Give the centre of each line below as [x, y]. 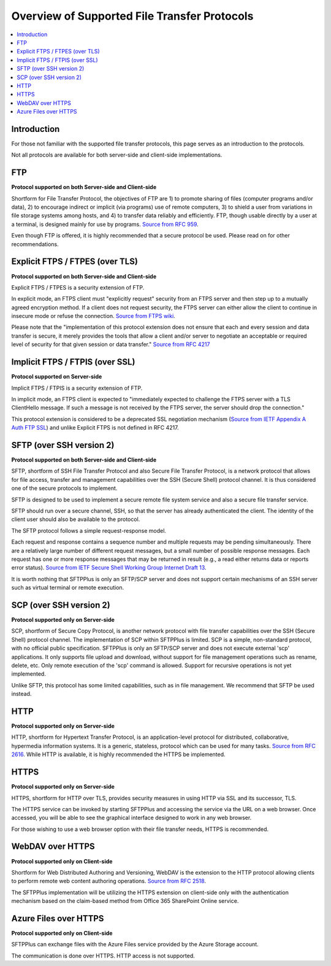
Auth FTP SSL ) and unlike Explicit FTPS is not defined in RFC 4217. [95, 428]
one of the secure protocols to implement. [64, 489]
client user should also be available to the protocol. [76, 519]
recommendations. [35, 244]
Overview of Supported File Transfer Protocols [132, 16]
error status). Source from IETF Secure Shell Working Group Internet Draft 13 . [109, 568]
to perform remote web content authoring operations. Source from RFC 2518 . [109, 881]
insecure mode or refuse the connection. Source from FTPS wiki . [93, 316]
